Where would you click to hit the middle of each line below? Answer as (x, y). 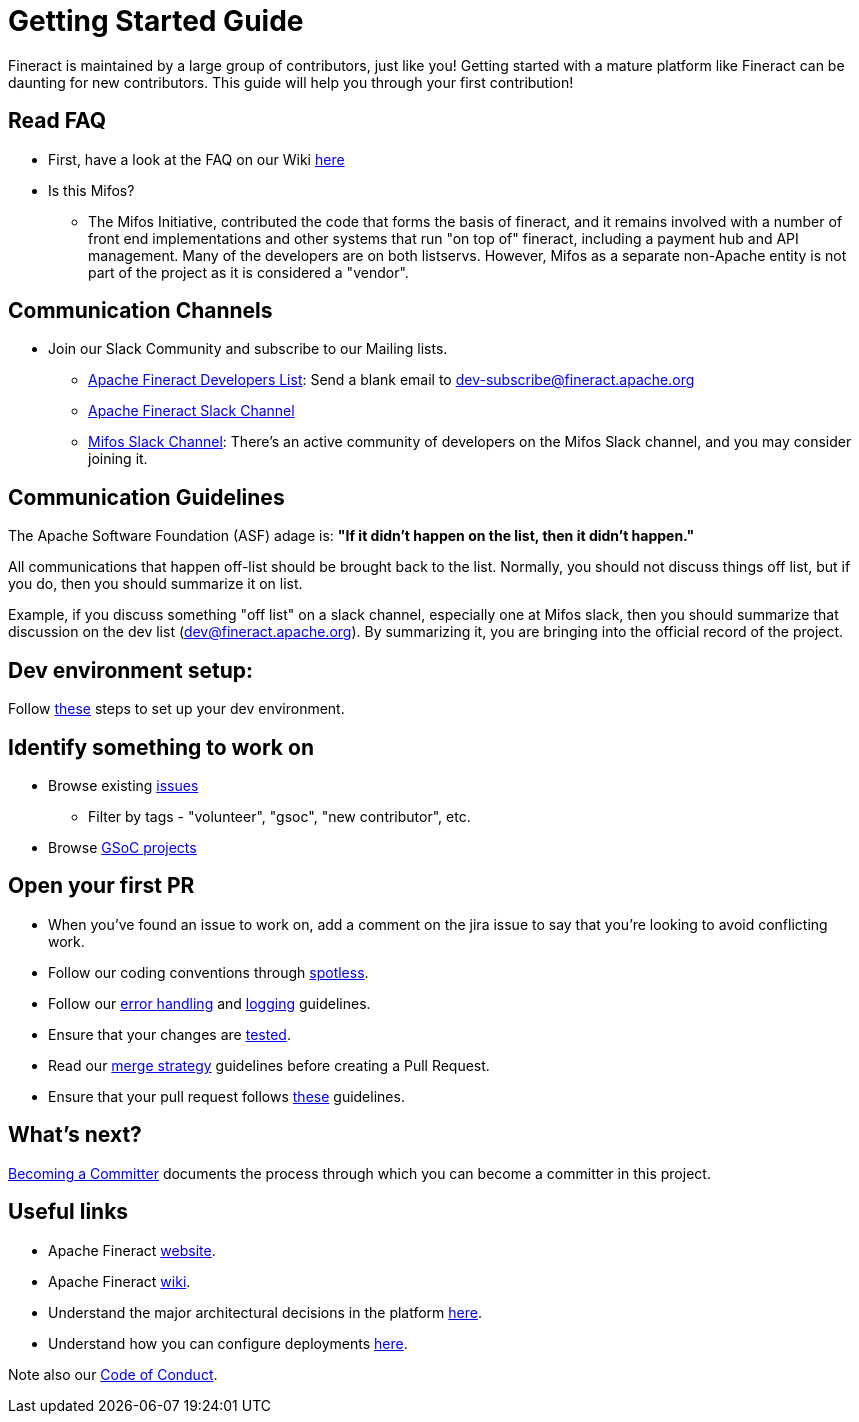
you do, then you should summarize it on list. (155, 584)
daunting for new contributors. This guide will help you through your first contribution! (291, 82)
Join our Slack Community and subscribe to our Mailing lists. (248, 349)
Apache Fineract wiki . (119, 1281)
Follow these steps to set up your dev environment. (176, 709)
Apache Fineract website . (132, 1250)
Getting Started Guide (156, 21)
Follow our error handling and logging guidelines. (209, 1003)
